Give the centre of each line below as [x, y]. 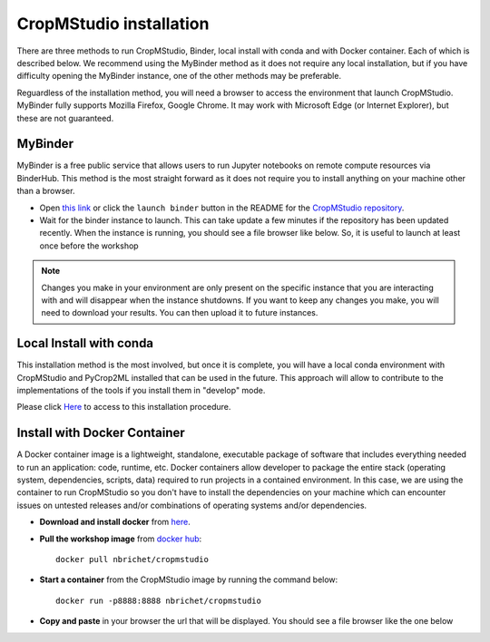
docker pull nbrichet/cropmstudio [132, 559]
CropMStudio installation [113, 24]
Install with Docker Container [101, 433]
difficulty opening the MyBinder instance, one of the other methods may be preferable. [179, 76]
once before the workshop [89, 246]
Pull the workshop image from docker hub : [121, 539]
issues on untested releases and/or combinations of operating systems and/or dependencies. [192, 505]
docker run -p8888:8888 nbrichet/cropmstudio [159, 600]
